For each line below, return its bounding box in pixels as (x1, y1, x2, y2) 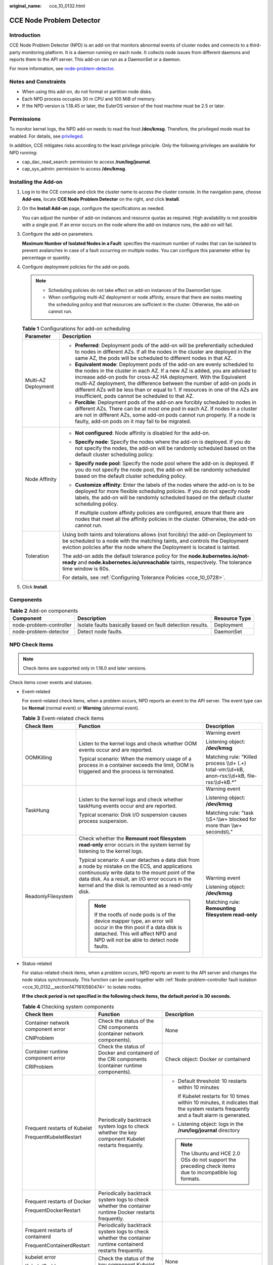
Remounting (205, 905, 236, 912)
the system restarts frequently (177, 1105, 250, 1112)
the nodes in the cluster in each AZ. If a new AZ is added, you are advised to (75, 367, 257, 374)
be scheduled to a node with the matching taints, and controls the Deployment (62, 537, 249, 544)
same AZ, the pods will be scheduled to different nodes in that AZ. (75, 354, 233, 361)
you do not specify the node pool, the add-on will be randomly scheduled (75, 466, 250, 473)
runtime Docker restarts (98, 1208, 155, 1215)
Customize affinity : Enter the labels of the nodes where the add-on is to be (75, 481, 255, 488)
